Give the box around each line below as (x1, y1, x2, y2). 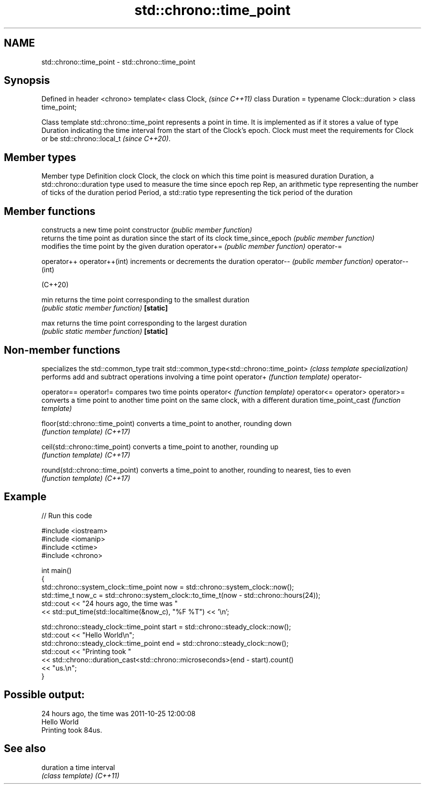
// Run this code (41, 511, 92, 520)
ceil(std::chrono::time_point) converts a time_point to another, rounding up (41, 442, 278, 451)
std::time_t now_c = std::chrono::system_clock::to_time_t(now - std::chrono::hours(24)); (41, 591, 321, 599)
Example (4, 491, 47, 503)
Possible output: (4, 689, 85, 701)
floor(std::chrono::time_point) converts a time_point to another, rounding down (41, 419, 292, 427)
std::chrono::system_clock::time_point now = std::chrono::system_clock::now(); (41, 582, 294, 591)
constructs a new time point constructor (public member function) (41, 226, 252, 234)
